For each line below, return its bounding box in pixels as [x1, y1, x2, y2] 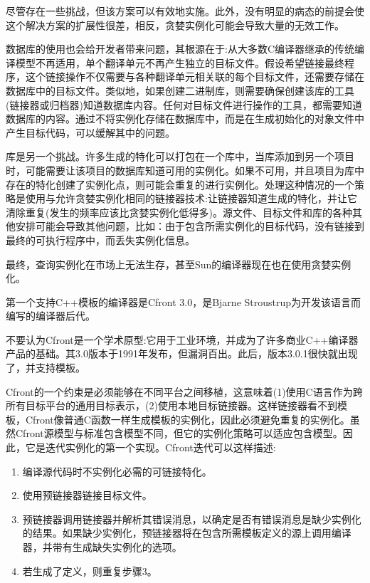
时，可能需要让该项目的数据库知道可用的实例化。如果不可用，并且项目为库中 [6, 162, 364, 177]
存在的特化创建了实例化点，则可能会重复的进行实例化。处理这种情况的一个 [6, 177, 354, 191]
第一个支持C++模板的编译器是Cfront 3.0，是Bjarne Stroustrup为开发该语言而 [6, 294, 361, 309]
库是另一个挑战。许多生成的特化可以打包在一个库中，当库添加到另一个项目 [6, 149, 354, 164]
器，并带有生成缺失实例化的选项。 [22, 540, 182, 554]
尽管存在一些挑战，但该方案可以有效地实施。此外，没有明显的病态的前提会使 [6, 4, 364, 18]
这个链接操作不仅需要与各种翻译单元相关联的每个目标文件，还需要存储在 [25, 69, 364, 84]
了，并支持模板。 [6, 360, 85, 375]
